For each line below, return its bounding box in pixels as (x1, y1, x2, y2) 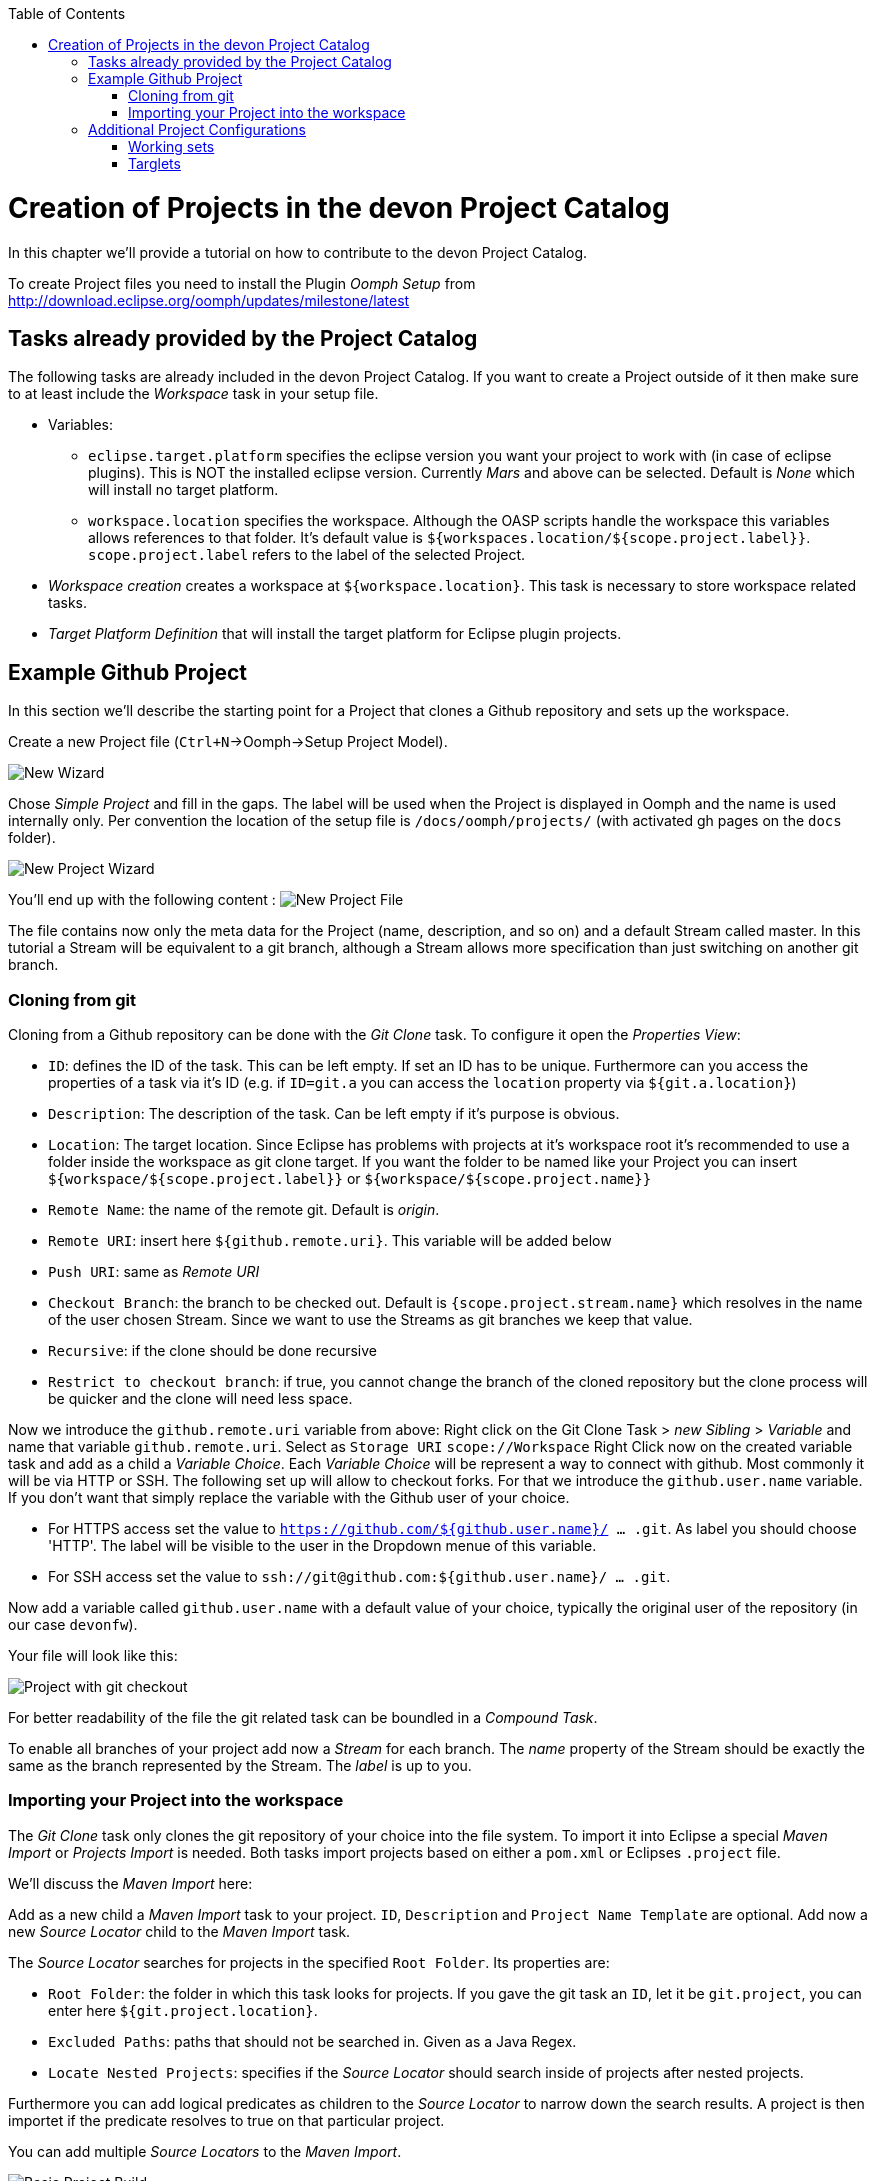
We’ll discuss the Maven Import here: (8, 1874, 253, 1892)
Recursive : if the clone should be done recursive (48, 1341, 377, 1359)
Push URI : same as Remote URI (48, 1262, 260, 1280)
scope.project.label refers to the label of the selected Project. (88, 546, 526, 564)
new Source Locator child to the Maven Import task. (8, 1922, 351, 1940)
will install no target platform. (88, 481, 279, 499)
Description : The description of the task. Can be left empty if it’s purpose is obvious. (48, 1104, 620, 1122)
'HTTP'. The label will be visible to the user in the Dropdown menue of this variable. (48, 1536, 597, 1554)
